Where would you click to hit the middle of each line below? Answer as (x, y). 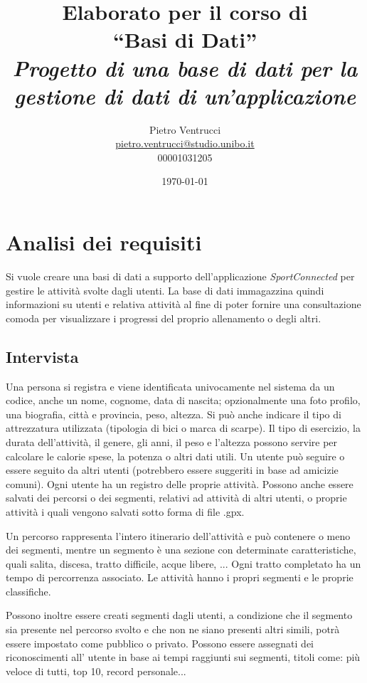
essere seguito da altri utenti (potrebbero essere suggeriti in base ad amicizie (172, 470)
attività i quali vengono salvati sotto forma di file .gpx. (125, 511)
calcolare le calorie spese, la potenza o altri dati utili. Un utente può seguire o (175, 456)
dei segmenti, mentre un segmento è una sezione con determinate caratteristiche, (181, 550)
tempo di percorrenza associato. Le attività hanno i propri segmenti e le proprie (180, 577)
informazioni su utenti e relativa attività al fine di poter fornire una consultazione (183, 304)
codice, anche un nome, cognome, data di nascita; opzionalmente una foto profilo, (183, 400)
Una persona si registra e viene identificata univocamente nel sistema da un (170, 386)
